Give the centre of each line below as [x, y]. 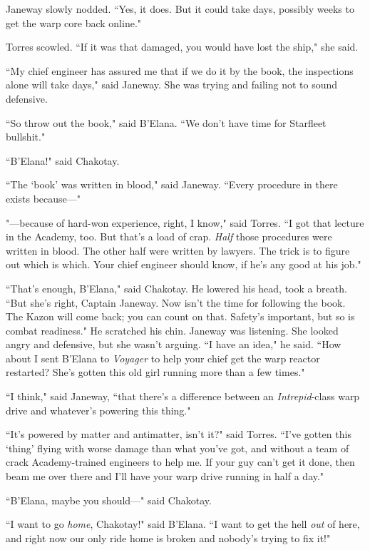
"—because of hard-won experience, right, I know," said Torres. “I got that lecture [185, 222]
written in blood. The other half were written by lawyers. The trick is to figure [178, 250]
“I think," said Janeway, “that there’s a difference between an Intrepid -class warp [183, 396]
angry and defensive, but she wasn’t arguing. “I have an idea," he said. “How [174, 344]
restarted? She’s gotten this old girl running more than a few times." [155, 372]
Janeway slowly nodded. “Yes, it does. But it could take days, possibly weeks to [180, 9]
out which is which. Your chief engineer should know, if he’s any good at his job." [184, 264]
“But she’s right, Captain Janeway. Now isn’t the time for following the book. [176, 302]
